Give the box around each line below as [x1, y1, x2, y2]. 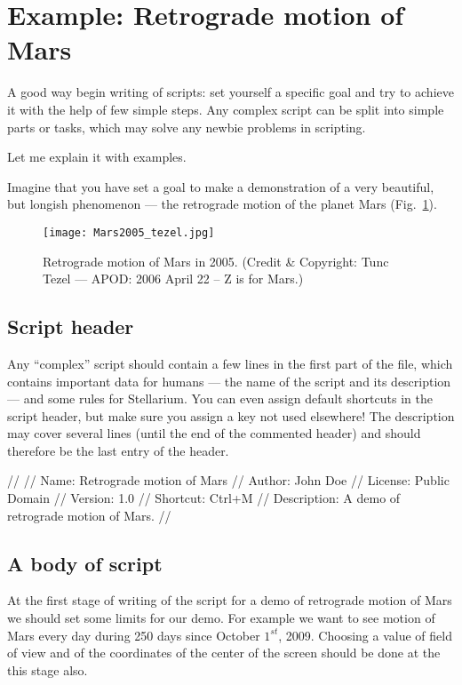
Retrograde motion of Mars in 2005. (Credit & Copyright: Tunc [43, 251, 389, 270]
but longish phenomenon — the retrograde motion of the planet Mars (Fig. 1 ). [7, 195, 437, 213]
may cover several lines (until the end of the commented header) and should [7, 424, 421, 442]
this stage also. [7, 660, 88, 679]
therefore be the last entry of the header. [7, 441, 229, 459]
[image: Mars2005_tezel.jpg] [43, 226, 215, 239]
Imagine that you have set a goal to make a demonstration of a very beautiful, [7, 177, 434, 195]
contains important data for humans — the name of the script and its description [7, 371, 451, 390]
